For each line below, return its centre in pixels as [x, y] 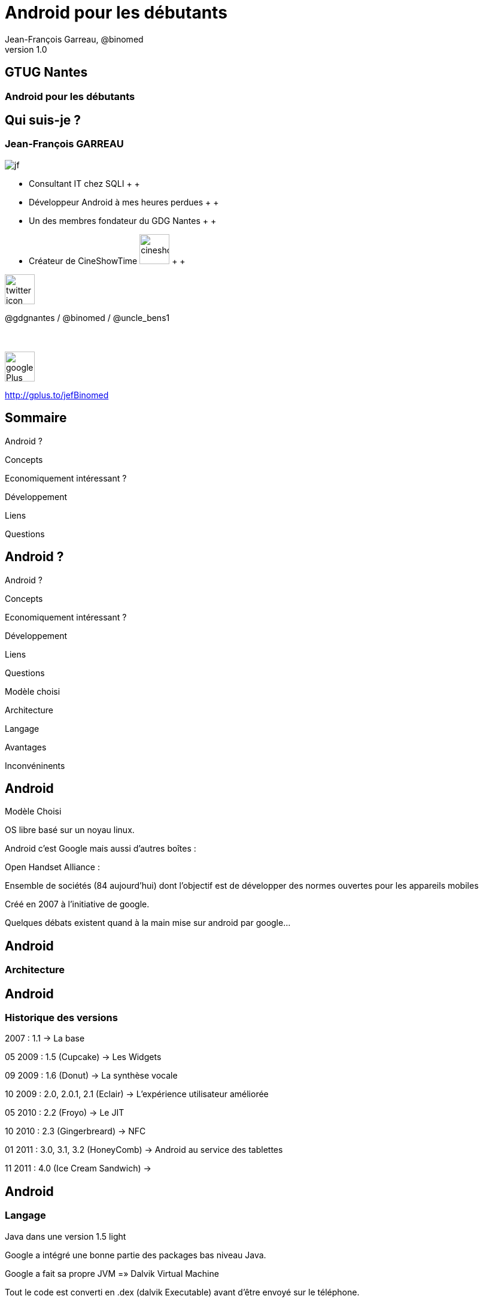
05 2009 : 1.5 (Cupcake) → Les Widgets [83, 1057]
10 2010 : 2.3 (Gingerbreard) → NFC [75, 1131]
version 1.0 [26, 49]
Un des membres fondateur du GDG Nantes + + [123, 220]
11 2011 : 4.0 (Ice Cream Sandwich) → [78, 1168]
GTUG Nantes [46, 72]
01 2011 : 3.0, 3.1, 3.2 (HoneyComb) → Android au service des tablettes [144, 1150]
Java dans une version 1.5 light [66, 1236]
